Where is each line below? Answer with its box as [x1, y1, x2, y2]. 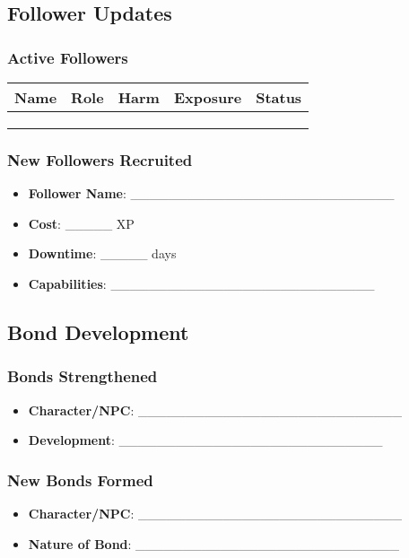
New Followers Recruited [7, 148, 193, 170]
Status [256, 87, 302, 108]
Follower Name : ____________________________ [28, 184, 395, 203]
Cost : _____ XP [28, 214, 135, 232]
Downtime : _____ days [28, 244, 177, 263]
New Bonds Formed [7, 468, 153, 491]
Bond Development [7, 318, 189, 345]
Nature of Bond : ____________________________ [28, 534, 400, 553]
